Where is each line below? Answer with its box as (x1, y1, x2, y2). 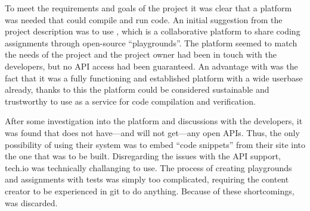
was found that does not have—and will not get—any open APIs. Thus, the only (5, 126, 300, 138)
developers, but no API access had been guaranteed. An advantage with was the (5, 59, 298, 72)
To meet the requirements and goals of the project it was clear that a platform (5, 2, 292, 14)
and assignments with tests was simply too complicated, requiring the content (5, 173, 289, 185)
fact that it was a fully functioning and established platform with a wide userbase (5, 71, 303, 84)
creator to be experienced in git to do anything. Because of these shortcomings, (5, 184, 294, 197)
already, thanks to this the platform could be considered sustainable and (5, 83, 269, 96)
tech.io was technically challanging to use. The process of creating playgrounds (5, 161, 292, 174)
